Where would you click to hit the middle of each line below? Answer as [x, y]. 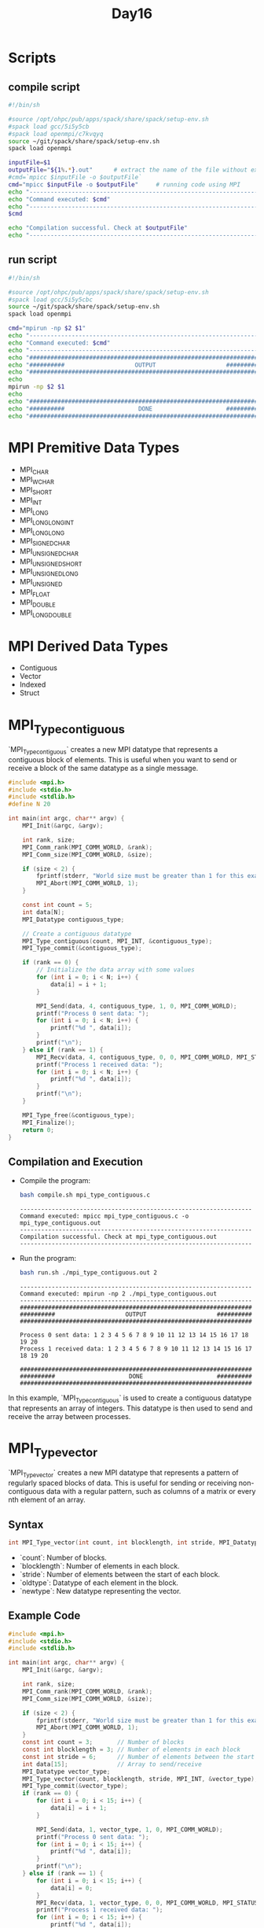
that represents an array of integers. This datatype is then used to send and [130, 1408]
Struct [29, 693]
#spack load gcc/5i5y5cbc [50, 300]
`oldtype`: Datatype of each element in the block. [99, 1583]
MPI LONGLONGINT [47, 522]
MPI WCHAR [37, 481]
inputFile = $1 [29, 163]
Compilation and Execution [75, 1161]
